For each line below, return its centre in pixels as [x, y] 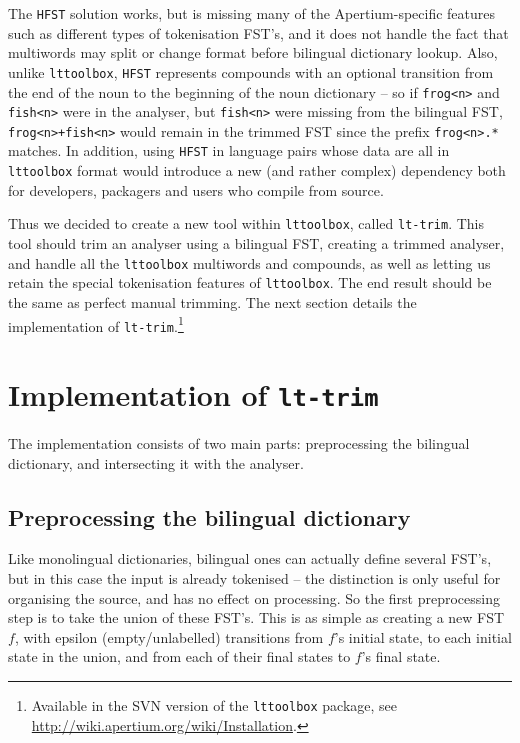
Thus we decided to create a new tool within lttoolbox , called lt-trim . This [246, 223]
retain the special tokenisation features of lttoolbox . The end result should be [250, 282]
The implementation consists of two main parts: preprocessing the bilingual [239, 443]
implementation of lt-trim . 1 [96, 324]
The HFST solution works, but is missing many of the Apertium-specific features [252, 13]
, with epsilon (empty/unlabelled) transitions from [169, 636]
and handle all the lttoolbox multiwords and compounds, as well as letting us [249, 262]
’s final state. [401, 656]
